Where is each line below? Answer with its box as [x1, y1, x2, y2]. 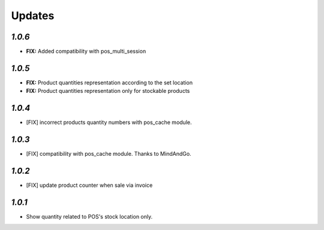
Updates [11, 9, 55, 22]
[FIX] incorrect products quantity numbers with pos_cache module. [26, 119, 192, 126]
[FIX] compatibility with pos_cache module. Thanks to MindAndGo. [26, 150, 191, 158]
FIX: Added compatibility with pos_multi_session [26, 48, 146, 55]
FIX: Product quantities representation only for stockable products [26, 87, 190, 95]
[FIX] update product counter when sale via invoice [26, 181, 153, 189]
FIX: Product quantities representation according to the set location [26, 78, 193, 86]
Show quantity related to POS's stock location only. [26, 213, 153, 220]
